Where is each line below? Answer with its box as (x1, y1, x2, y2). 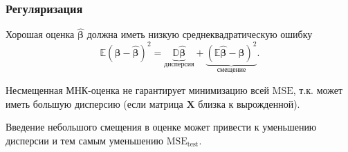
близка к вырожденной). (198, 96, 300, 111)
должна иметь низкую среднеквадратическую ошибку (86, 27, 313, 41)
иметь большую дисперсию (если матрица (6, 96, 183, 111)
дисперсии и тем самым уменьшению (6, 133, 163, 147)
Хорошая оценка (6, 27, 75, 41)
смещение (217, 66, 246, 74)
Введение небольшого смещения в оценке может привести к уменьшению (6, 120, 317, 134)
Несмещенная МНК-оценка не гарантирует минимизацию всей (6, 82, 269, 97)
